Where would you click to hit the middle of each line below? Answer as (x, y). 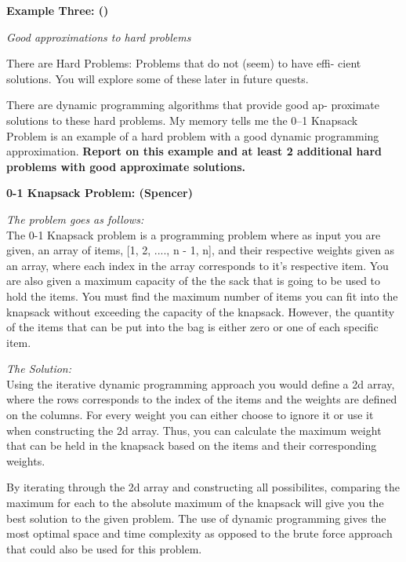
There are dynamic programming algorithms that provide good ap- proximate (193, 105)
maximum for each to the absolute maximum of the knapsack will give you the (195, 503)
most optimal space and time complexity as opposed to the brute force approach (199, 533)
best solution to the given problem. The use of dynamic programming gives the (196, 518)
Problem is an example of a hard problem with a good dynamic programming (193, 135)
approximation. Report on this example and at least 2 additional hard (194, 151)
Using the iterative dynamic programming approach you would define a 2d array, (201, 383)
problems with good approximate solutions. (126, 166)
